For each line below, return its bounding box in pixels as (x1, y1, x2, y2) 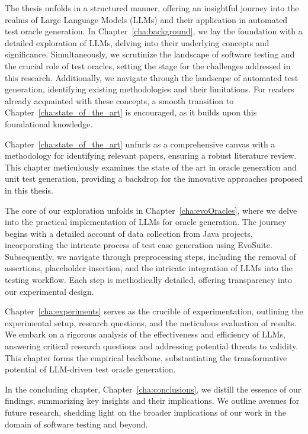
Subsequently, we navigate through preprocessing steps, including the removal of (5, 250, 296, 262)
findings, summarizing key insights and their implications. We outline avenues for (5, 394, 300, 407)
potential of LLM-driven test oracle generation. (5, 363, 176, 375)
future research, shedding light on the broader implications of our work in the (5, 406, 286, 418)
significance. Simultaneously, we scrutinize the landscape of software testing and (5, 48, 295, 60)
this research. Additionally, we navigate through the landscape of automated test (5, 71, 299, 83)
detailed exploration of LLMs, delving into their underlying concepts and (5, 36, 269, 49)
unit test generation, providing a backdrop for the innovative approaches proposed (5, 172, 303, 185)
